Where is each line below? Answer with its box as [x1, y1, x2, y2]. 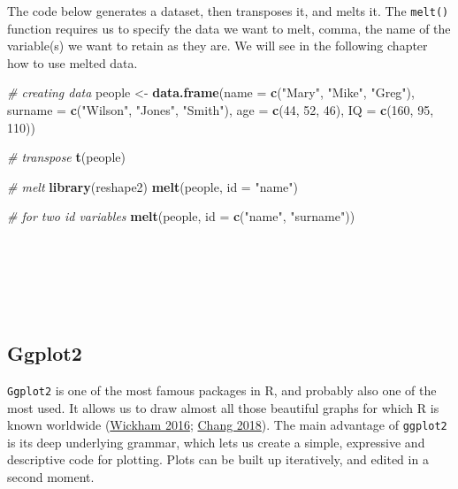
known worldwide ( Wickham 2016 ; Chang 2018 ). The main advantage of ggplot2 [7, 416, 447, 434]
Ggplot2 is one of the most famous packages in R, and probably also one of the [7, 380, 437, 399]
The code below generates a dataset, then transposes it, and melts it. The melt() [7, 2, 449, 19]
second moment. [7, 468, 95, 486]
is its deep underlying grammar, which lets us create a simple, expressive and [7, 432, 425, 451]
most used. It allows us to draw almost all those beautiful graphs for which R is [7, 398, 439, 416]
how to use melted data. [7, 53, 138, 72]
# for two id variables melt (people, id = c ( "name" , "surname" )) [7, 207, 355, 225]
